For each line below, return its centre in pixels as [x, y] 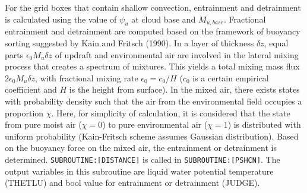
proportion [24, 113]
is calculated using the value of [61, 19]
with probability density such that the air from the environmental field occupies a [153, 101]
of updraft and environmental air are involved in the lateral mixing [177, 54]
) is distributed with [264, 124]
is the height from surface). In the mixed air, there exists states [184, 89]
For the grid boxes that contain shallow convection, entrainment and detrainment [153, 7]
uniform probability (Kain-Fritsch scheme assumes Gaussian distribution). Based [152, 136]
